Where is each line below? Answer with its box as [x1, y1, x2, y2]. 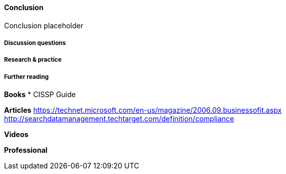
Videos [4, 130, 28, 139]
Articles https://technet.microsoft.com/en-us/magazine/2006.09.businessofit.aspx [4, 106, 282, 115]
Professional [4, 146, 48, 155]
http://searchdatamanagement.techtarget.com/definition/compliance [4, 114, 234, 123]
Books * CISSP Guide [4, 90, 76, 99]
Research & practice [4, 56, 62, 64]
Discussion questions [4, 39, 66, 47]
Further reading [4, 73, 49, 80]
